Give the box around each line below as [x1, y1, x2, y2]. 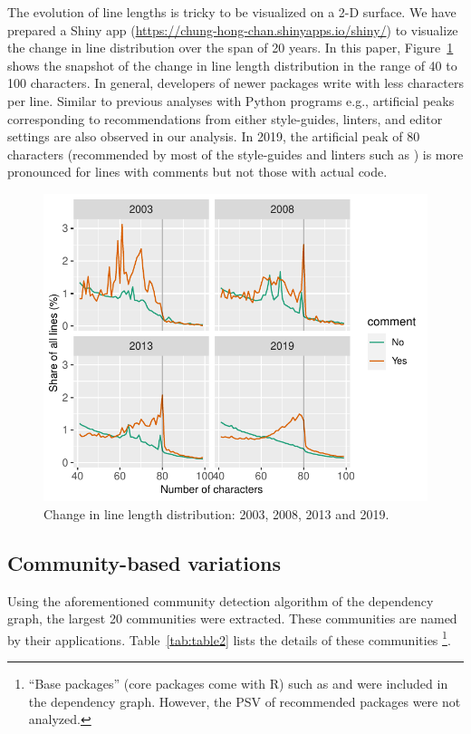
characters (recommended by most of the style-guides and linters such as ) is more [7, 144, 464, 163]
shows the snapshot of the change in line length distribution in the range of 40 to [7, 55, 457, 74]
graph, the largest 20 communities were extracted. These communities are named [7, 609, 457, 628]
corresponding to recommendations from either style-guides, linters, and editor [7, 109, 443, 128]
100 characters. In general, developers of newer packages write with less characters [7, 73, 464, 92]
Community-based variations [7, 548, 281, 576]
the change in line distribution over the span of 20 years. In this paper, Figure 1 [7, 38, 454, 57]
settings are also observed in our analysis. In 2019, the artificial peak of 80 [7, 127, 420, 146]
